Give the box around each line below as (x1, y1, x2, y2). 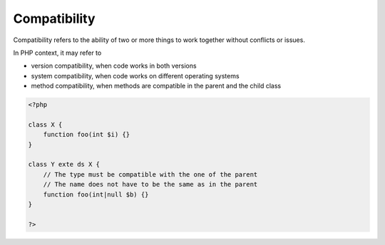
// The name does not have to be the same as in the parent (43, 180, 258, 189)
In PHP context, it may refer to (13, 48, 102, 57)
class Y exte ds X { (28, 160, 100, 169)
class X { (28, 120, 63, 128)
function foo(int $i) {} (43, 130, 130, 139)
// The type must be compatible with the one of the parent (43, 170, 258, 178)
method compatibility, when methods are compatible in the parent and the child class (31, 82, 282, 90)
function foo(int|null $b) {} (43, 190, 149, 199)
